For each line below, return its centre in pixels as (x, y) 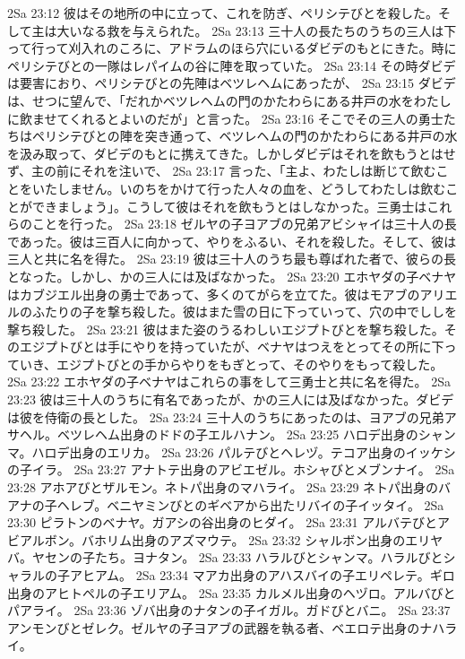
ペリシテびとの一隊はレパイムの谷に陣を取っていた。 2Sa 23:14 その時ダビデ (232, 65)
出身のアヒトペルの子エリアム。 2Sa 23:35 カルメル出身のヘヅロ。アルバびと (232, 592)
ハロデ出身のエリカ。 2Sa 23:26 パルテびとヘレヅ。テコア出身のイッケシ (244, 451)
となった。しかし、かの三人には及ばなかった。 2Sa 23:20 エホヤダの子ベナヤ (232, 276)
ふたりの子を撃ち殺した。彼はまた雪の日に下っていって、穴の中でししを (244, 312)
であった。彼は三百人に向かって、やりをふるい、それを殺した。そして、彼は (232, 241)
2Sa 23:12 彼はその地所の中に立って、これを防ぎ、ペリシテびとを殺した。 (223, 13)
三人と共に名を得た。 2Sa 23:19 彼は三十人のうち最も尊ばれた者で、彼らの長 (232, 259)
